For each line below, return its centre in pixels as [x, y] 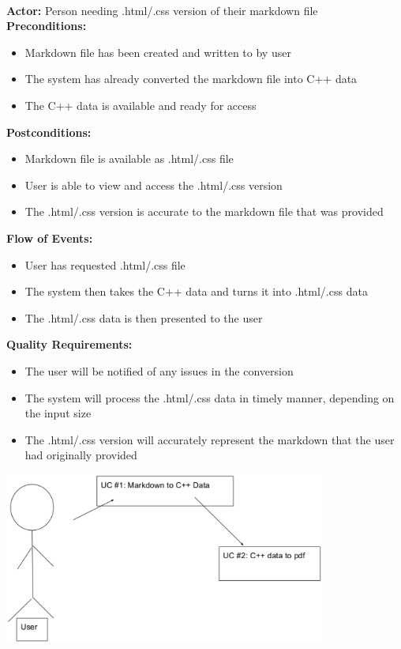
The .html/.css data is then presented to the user [144, 317]
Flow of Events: [50, 238]
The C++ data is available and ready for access [141, 105]
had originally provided [81, 455]
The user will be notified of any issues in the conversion [159, 370]
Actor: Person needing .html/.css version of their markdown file [162, 10]
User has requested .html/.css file [105, 264]
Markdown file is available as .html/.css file [129, 158]
